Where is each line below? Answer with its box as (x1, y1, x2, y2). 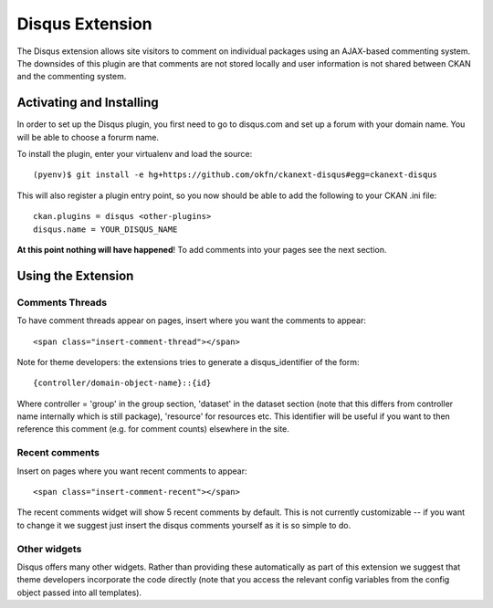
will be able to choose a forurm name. (16, 131, 160, 142)
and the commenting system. (16, 71, 127, 82)
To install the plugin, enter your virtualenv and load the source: (16, 149, 253, 160)
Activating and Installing (16, 95, 159, 110)
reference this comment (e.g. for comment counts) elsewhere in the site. (16, 424, 289, 435)
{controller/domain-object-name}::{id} (33, 378, 212, 388)
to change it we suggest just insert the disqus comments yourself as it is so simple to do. (16, 519, 351, 530)
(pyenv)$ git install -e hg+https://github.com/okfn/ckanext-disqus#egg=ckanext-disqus (33, 170, 438, 180)
